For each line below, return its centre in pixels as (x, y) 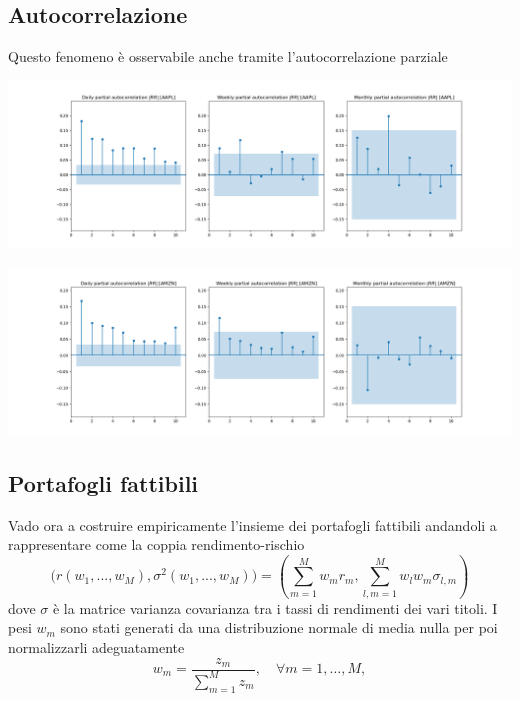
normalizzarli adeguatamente (96, 646)
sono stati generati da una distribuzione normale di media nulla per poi (279, 627)
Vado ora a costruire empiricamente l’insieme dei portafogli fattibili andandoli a (252, 524)
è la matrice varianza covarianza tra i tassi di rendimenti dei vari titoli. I (275, 607)
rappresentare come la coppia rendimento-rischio (156, 544)
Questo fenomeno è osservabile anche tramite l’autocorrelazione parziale (228, 56)
